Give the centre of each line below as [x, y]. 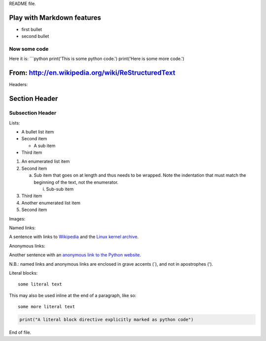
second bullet [35, 36]
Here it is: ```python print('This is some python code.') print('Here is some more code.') [97, 59]
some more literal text [47, 307]
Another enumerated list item [51, 203]
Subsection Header [33, 113]
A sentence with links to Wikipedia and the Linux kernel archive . [74, 237]
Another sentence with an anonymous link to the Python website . [75, 255]
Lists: [15, 123]
